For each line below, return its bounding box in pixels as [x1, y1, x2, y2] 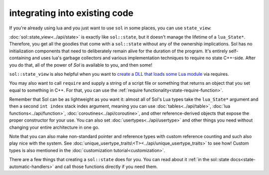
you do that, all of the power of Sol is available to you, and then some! [9, 62, 152, 68]
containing [9, 55, 31, 61]
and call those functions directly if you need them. [55, 164, 158, 170]
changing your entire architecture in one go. [9, 124, 100, 130]
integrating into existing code [9, 7, 134, 18]
